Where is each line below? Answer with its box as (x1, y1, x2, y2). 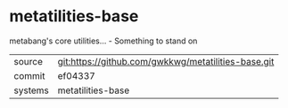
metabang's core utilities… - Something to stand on (9, 35, 198, 46)
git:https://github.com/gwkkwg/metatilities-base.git (57, 55, 275, 67)
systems (13, 84, 49, 96)
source (13, 55, 43, 67)
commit (13, 69, 45, 81)
